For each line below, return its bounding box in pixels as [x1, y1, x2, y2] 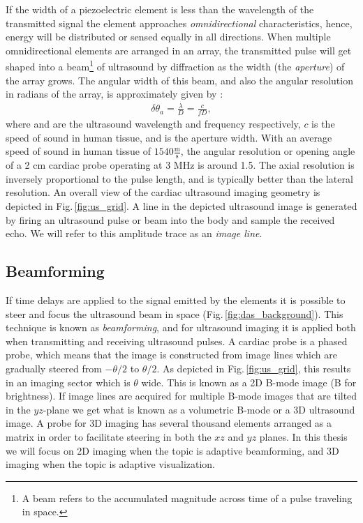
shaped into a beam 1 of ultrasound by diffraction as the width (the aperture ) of [6, 57, 345, 74]
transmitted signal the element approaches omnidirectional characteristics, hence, [6, 15, 353, 30]
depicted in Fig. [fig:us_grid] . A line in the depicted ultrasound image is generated [6, 198, 357, 213]
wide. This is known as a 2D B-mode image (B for [141, 374, 357, 389]
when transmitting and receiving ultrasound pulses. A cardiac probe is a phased [6, 333, 348, 348]
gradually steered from [6, 361, 102, 375]
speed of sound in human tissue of [6, 144, 151, 158]
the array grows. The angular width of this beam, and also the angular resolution [6, 73, 353, 87]
